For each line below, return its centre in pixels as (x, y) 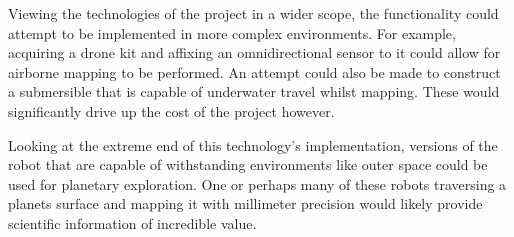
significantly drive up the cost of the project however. (171, 110)
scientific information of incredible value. (132, 222)
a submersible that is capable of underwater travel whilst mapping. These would (254, 91)
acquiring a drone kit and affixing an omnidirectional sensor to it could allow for (254, 52)
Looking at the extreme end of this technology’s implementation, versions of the (253, 144)
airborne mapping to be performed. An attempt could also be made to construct (254, 71)
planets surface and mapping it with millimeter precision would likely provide (245, 203)
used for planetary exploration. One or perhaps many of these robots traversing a (257, 183)
